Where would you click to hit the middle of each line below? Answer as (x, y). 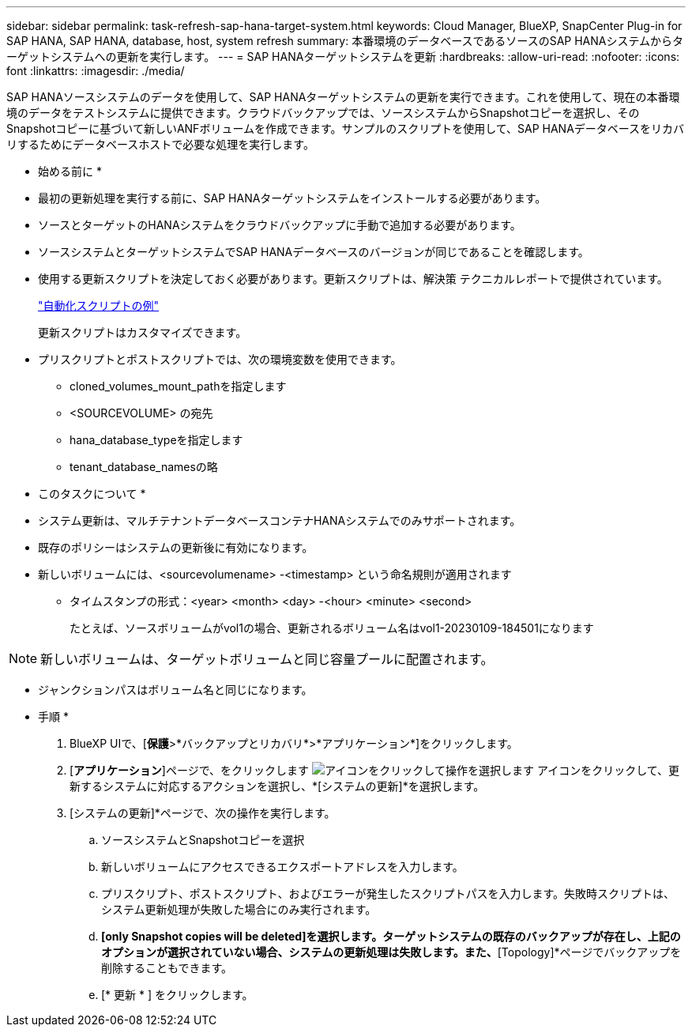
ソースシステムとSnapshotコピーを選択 (203, 840)
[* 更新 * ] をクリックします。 (177, 995)
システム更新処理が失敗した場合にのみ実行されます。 (239, 909)
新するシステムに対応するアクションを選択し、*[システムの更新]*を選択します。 (277, 786)
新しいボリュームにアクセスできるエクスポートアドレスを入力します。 (282, 867)
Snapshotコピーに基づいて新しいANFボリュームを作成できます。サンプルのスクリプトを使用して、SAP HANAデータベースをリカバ (346, 128)
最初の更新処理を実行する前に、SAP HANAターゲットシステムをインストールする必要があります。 (292, 198)
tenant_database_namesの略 (144, 467)
